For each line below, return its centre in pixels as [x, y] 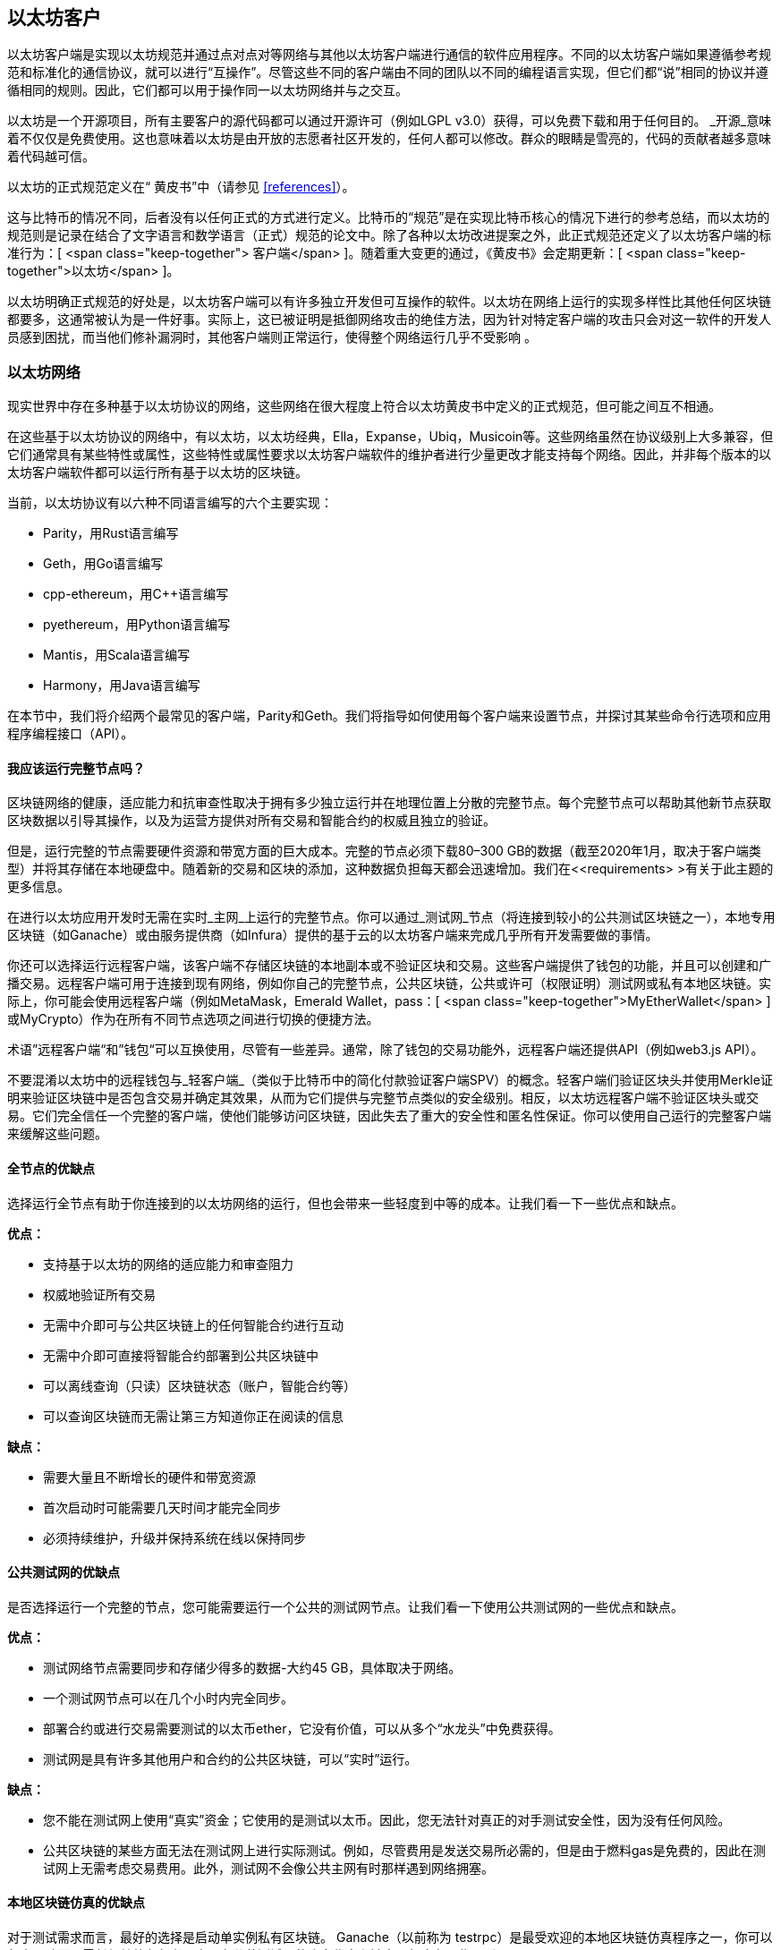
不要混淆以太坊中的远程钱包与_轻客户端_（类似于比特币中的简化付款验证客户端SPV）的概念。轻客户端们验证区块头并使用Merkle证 [390, 1080]
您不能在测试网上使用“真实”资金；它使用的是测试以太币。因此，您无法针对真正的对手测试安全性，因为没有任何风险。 [387, 1819]
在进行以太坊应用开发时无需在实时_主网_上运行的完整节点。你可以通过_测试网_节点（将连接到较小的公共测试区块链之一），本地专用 [391, 917]
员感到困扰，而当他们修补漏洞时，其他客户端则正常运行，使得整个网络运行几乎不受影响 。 [272, 337]
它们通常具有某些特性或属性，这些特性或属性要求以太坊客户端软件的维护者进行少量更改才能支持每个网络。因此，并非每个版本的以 [389, 455]
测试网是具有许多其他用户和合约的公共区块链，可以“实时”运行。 [230, 1758]
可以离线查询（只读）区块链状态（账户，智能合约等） [199, 1385]
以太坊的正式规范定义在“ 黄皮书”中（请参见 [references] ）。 [181, 187]
